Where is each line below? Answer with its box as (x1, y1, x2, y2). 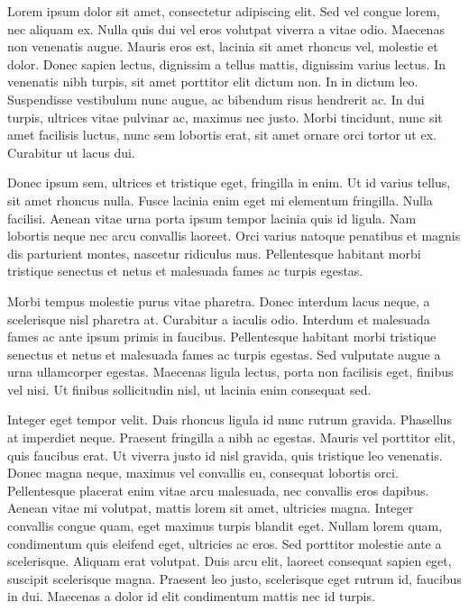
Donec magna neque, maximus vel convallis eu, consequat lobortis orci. (7, 463, 399, 482)
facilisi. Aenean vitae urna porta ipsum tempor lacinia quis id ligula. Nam (7, 208, 417, 227)
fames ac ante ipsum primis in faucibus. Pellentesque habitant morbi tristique (7, 327, 437, 346)
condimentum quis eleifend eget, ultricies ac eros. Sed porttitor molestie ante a (7, 533, 442, 552)
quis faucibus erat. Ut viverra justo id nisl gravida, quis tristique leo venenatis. (7, 445, 443, 464)
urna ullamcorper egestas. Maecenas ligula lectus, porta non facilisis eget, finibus (7, 362, 454, 381)
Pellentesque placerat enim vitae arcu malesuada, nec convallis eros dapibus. (7, 480, 429, 499)
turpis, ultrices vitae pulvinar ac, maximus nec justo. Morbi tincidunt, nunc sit (7, 107, 443, 126)
